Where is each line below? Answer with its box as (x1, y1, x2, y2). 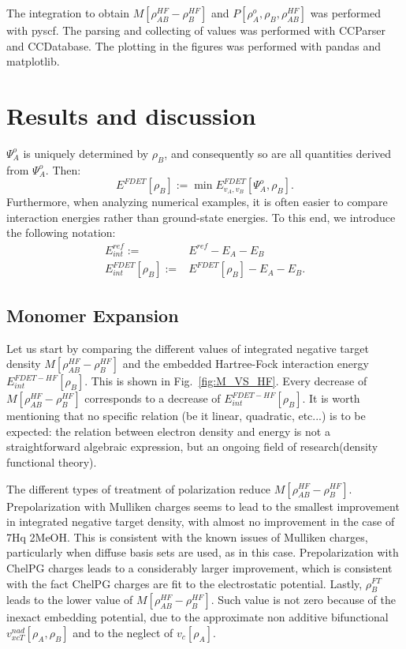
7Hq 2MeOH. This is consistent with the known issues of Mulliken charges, (6, 528, 368, 545)
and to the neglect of (73, 624, 173, 640)
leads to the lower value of (6, 591, 133, 608)
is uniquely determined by (23, 144, 149, 161)
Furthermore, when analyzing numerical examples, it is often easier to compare (6, 193, 388, 210)
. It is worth (302, 390, 360, 407)
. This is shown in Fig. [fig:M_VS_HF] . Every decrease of (84, 373, 367, 389)
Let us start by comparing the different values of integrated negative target (6, 340, 369, 356)
